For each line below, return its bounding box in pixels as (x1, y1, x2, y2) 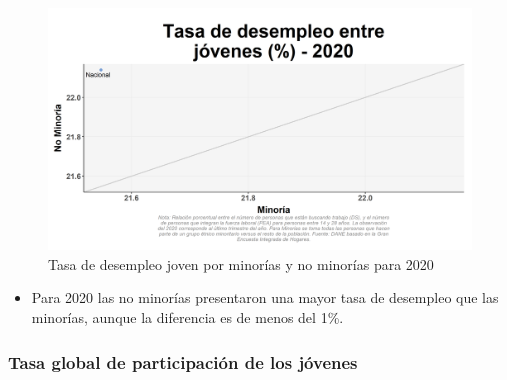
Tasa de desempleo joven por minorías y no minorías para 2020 (48, 253, 434, 274)
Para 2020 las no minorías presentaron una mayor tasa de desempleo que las (31, 287, 499, 308)
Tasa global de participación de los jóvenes (8, 349, 358, 374)
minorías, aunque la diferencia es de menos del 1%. (31, 307, 344, 327)
